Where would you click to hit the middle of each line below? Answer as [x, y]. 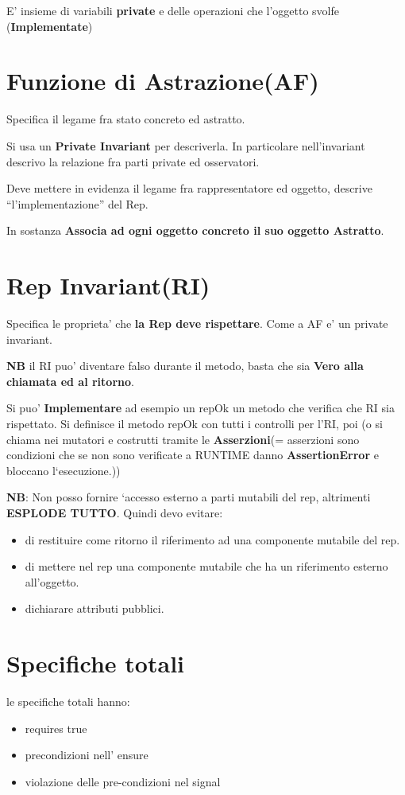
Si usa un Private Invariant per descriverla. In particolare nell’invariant [186, 145]
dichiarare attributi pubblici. [94, 608]
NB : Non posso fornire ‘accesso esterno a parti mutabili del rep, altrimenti [189, 497]
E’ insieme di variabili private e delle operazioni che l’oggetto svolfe [173, 10]
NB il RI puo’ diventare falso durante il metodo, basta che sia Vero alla [185, 366]
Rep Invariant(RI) [108, 285]
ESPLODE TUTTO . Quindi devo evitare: [115, 512]
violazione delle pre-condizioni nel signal [123, 781]
